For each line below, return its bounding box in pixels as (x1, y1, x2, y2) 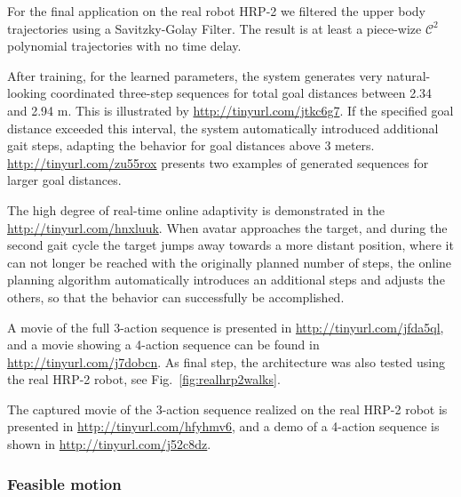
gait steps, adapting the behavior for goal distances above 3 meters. (7, 136, 375, 155)
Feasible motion (7, 472, 122, 494)
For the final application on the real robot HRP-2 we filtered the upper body (7, 2, 426, 20)
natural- (386, 66, 431, 84)
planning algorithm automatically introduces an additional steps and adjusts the (7, 270, 445, 289)
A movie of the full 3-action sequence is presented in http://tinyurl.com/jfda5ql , (7, 317, 444, 336)
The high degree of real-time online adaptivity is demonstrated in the (7, 200, 385, 219)
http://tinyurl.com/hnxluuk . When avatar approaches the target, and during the (7, 218, 448, 236)
